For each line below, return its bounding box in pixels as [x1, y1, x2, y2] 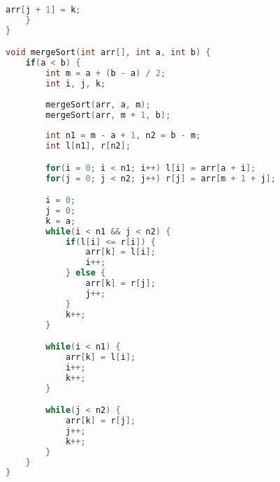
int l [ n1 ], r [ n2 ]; [45, 141, 131, 151]
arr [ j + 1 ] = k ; [6, 5, 81, 15]
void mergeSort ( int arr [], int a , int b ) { [6, 47, 211, 58]
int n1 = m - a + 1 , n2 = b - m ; [45, 130, 201, 141]
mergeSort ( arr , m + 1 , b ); [45, 110, 171, 120]
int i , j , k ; [45, 78, 106, 89]
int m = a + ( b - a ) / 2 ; [45, 68, 166, 79]
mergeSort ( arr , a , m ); [45, 99, 151, 110]
